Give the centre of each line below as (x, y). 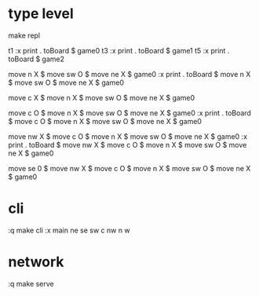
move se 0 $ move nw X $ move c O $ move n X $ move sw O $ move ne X (129, 168)
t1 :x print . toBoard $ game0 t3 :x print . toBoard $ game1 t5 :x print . (119, 50)
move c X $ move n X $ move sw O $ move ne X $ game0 (102, 97)
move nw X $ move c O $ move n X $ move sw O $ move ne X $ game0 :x (128, 136)
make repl (24, 35)
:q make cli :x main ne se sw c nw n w (69, 230)
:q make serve (31, 283)
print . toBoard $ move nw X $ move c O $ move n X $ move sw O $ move (128, 144)
